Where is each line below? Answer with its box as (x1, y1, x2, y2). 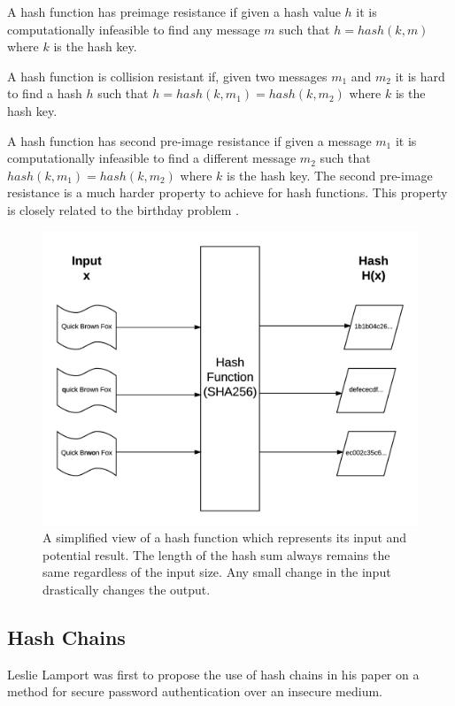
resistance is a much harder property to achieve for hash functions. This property (7, 183, 448, 202)
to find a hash (7, 84, 82, 103)
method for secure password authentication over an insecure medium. (7, 682, 382, 701)
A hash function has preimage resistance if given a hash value (7, 3, 341, 20)
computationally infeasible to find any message (7, 19, 260, 38)
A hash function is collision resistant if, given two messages (7, 66, 328, 85)
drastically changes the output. (42, 579, 211, 598)
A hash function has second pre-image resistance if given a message (7, 131, 372, 150)
